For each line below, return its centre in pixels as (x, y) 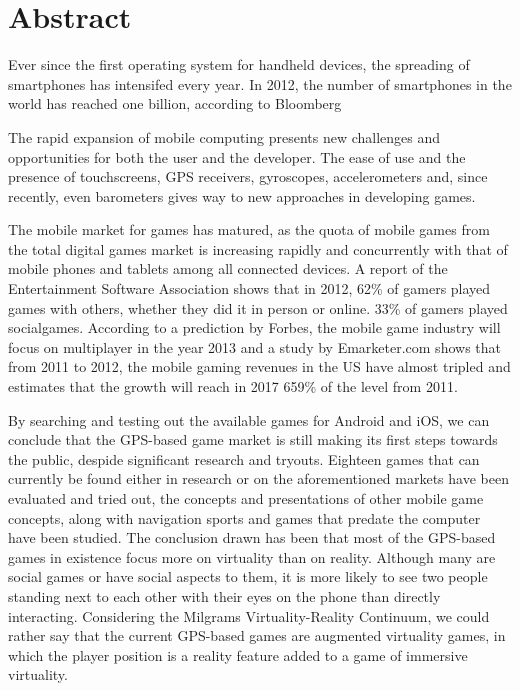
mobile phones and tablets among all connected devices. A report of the (228, 268)
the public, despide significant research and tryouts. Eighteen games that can (244, 458)
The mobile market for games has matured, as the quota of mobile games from (249, 229)
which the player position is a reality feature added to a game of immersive (238, 654)
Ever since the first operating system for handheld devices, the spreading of (239, 64)
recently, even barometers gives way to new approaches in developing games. (242, 195)
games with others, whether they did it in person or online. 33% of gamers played (258, 307)
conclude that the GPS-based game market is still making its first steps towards (253, 439)
